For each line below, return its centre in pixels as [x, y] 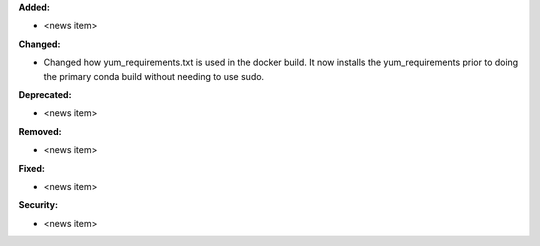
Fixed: [31, 168]
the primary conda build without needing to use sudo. [154, 76]
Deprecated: [45, 94]
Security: [38, 205]
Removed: [40, 131]
